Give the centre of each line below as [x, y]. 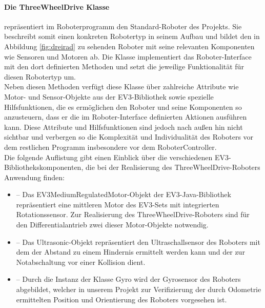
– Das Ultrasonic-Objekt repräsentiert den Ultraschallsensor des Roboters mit [138, 242]
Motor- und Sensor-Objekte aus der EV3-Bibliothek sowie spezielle [109, 96]
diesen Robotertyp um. [40, 76]
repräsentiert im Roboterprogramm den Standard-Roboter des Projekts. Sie [123, 26]
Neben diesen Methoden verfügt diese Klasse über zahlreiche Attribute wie [121, 86]
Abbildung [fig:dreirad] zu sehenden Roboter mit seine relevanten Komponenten [129, 46]
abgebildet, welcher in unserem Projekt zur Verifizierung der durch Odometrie [139, 289]
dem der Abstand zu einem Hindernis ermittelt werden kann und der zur [130, 252]
